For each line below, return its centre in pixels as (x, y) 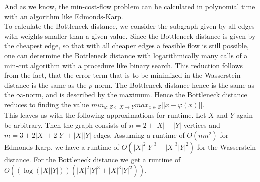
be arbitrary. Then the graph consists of (66, 125)
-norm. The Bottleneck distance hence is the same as (173, 84)
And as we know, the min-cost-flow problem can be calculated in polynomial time (130, 6)
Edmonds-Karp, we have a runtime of (62, 147)
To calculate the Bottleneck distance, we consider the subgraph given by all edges (129, 26)
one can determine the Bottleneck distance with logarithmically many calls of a (126, 55)
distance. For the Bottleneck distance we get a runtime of (92, 159)
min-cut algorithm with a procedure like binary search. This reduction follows (124, 65)
